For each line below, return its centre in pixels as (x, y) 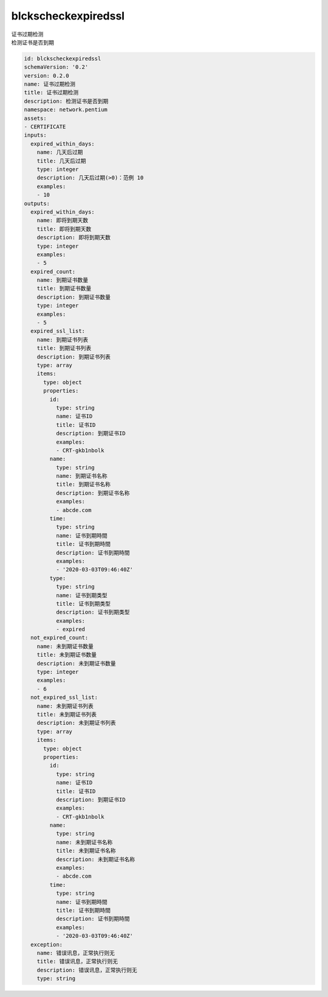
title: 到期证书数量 (64, 289)
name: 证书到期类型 (81, 595)
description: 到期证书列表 (73, 357)
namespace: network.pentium (66, 110)
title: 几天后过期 (61, 161)
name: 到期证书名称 (81, 476)
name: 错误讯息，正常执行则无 (76, 953)
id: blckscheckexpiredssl (63, 58)
